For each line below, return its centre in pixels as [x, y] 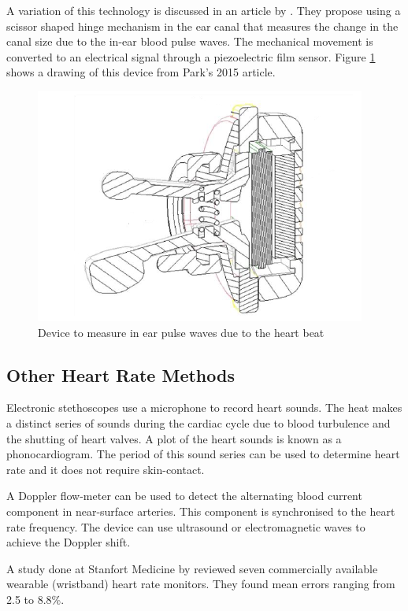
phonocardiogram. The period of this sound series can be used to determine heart [203, 454]
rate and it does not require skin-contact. [106, 469]
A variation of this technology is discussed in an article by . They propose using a [204, 10]
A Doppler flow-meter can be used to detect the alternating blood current [184, 496]
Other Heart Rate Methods [121, 374]
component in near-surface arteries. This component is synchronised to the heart [201, 511]
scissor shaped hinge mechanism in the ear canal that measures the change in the [202, 26]
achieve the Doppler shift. [69, 542]
